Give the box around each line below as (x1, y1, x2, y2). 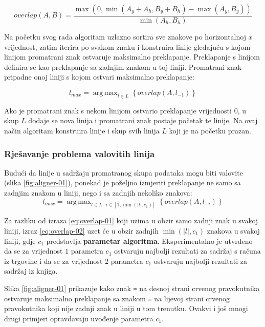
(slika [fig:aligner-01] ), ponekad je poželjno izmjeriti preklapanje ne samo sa (4, 177, 241, 188)
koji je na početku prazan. (169, 125, 251, 136)
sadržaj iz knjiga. (4, 265, 58, 276)
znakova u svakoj (207, 225, 260, 236)
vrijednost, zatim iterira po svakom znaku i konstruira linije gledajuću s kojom (4, 41, 251, 52)
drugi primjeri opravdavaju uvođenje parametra (4, 313, 153, 323)
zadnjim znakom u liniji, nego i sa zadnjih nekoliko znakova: (4, 187, 192, 198)
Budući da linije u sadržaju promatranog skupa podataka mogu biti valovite (4, 167, 243, 178)
